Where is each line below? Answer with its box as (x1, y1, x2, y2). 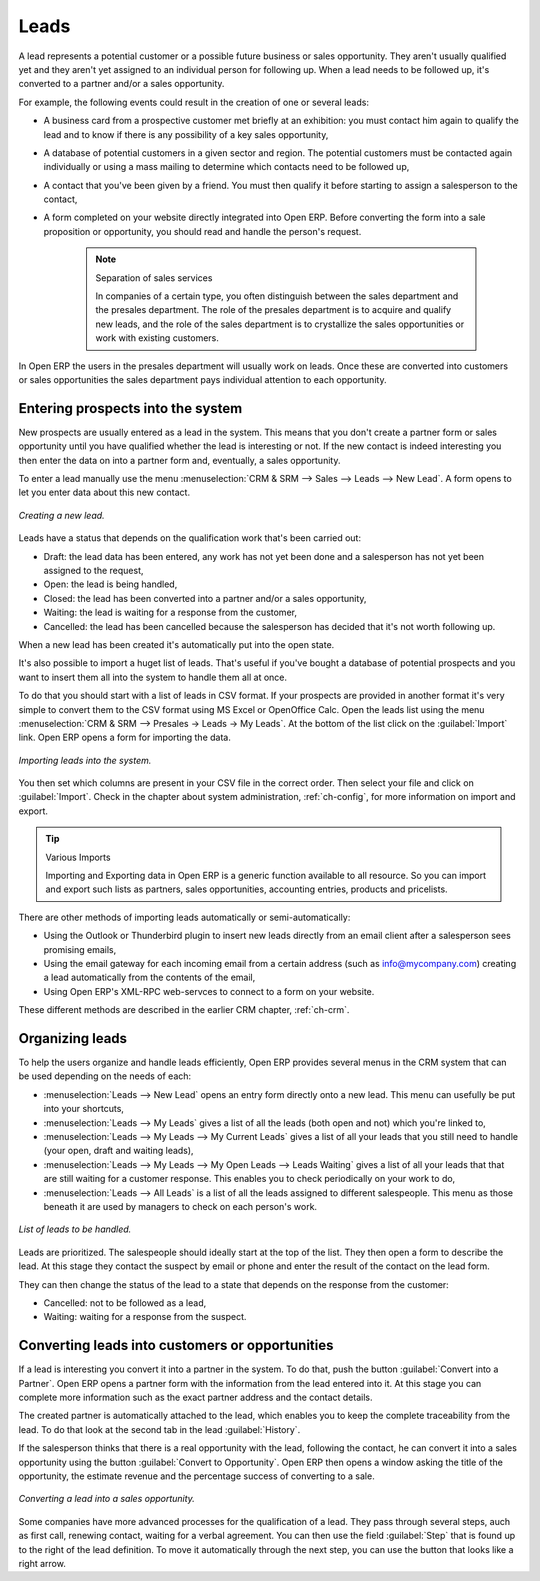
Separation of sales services (95, 271, 213, 284)
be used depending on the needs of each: (18, 1070, 192, 1082)
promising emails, (43, 943, 117, 955)
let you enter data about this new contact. (18, 486, 190, 499)
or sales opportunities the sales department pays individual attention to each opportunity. (18, 373, 387, 385)
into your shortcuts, (43, 1103, 125, 1115)
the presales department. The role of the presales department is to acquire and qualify (95, 304, 452, 316)
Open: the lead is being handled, (43, 578, 178, 590)
